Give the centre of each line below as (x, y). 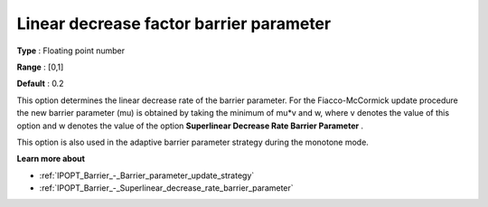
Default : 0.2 (40, 84)
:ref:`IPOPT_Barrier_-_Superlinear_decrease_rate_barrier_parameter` (166, 188)
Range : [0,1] (40, 67)
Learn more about (51, 159)
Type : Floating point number (71, 51)
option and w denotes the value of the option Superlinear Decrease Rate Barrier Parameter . (190, 126)
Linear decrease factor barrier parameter (174, 24)
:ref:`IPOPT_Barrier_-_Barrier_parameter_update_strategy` (147, 175)
